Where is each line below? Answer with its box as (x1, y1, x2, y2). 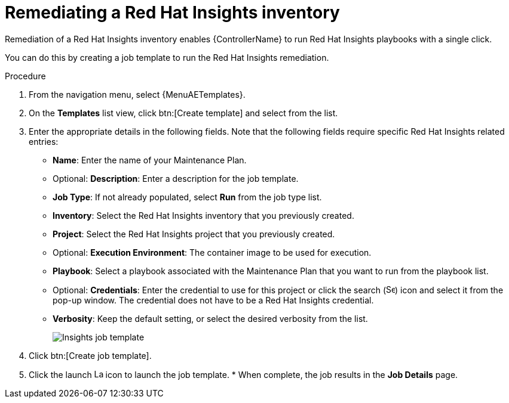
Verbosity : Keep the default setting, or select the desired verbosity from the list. (53, 313, 368, 324)
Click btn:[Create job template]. (29, 350, 152, 361)
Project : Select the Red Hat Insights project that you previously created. (53, 228, 335, 239)
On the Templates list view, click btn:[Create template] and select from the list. (29, 107, 338, 118)
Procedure (5, 70, 46, 81)
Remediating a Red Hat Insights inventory (5, 2, 340, 23)
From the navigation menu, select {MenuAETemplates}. (29, 89, 246, 100)
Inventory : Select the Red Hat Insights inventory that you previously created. (53, 210, 354, 221)
